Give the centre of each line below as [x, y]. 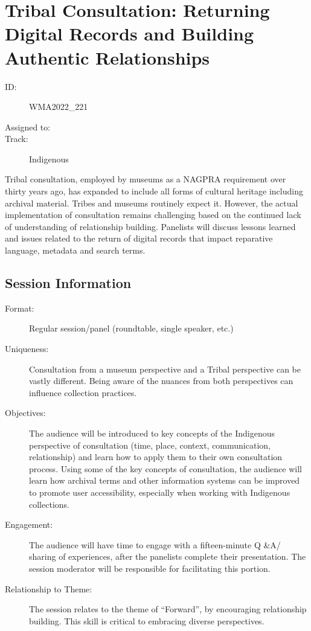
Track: [17, 139]
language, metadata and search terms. [75, 250]
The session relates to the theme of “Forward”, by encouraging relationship [168, 609]
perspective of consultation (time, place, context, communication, [150, 445]
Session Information [68, 283]
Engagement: [29, 524]
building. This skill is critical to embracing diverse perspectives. [147, 620]
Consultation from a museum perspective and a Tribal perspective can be [165, 369]
